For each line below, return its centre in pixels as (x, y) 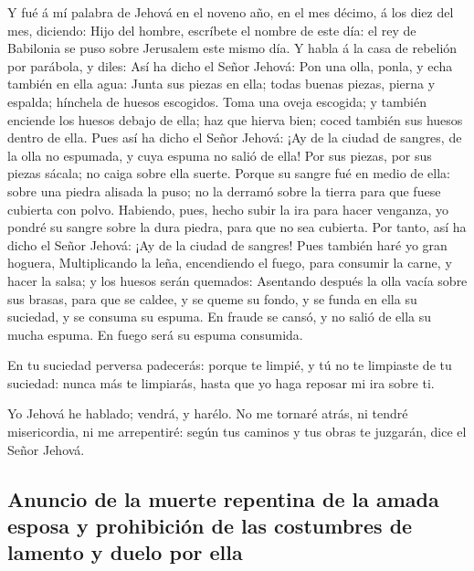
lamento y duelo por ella (125, 552)
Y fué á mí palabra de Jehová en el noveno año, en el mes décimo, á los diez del (231, 12)
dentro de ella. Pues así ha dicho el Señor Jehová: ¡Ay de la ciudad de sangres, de (235, 137)
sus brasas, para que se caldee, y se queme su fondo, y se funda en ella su (212, 298)
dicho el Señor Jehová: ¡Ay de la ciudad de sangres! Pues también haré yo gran (227, 244)
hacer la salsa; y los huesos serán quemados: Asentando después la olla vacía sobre (237, 280)
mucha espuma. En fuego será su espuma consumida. (155, 334)
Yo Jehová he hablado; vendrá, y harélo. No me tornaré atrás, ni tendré (208, 413)
